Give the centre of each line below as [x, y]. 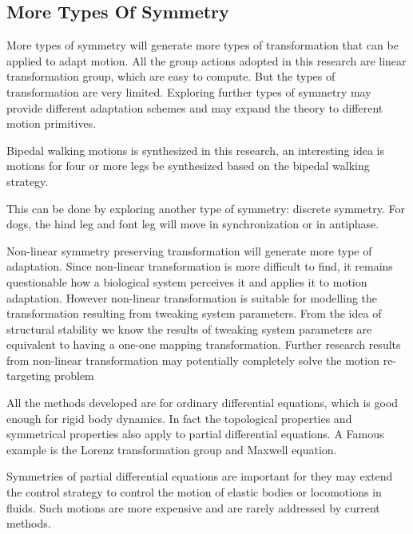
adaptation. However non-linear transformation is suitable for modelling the [192, 297]
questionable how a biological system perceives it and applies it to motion [187, 281]
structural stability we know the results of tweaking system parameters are [189, 328]
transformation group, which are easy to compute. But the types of [171, 76]
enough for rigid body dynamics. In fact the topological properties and [179, 418]
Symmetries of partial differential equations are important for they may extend [200, 476]
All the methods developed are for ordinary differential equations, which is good [203, 403]
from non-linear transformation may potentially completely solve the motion [193, 360]
